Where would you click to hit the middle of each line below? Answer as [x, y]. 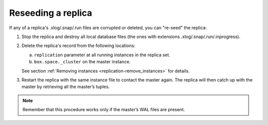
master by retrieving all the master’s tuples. [66, 87]
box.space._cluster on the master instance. [82, 62]
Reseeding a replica [51, 13]
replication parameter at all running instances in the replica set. [102, 55]
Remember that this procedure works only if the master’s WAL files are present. [104, 110]
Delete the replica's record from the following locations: [78, 46]
